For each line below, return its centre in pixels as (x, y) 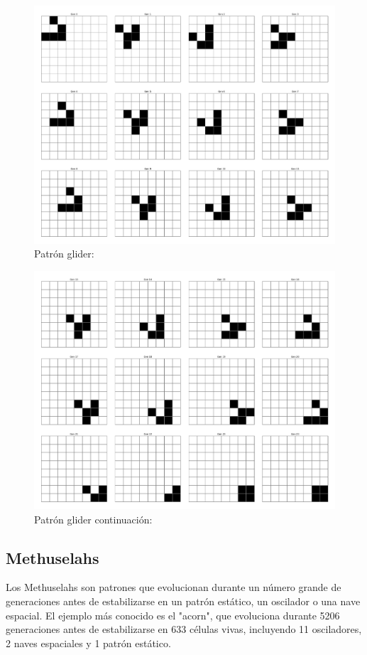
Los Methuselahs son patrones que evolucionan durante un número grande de (174, 587)
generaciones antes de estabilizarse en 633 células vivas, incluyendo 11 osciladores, (184, 629)
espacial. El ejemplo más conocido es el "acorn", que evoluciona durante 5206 (173, 615)
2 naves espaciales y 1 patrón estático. (88, 643)
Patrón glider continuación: (93, 519)
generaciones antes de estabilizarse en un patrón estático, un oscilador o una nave (183, 601)
